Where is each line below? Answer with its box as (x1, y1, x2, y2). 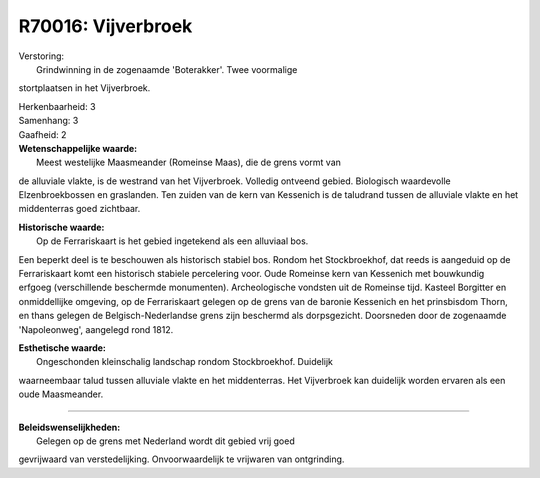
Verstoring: (18, 50, 65, 62)
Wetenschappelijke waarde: (18, 142, 138, 154)
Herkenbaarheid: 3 (18, 100, 96, 112)
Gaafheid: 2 (18, 128, 67, 140)
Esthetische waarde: (18, 341, 107, 354)
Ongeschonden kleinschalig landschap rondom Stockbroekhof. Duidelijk (36, 356, 334, 368)
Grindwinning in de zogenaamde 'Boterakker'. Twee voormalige (36, 63, 298, 75)
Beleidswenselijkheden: (18, 421, 121, 433)
